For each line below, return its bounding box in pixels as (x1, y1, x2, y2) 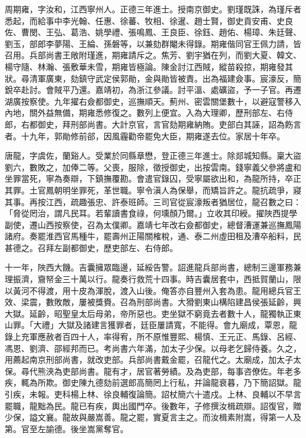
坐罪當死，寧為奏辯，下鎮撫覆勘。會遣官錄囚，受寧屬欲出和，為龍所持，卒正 (5, 172, 301, 185)
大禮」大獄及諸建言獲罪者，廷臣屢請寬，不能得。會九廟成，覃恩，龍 (33, 319, 297, 331)
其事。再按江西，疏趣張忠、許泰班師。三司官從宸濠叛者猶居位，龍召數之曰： (5, 195, 301, 208)
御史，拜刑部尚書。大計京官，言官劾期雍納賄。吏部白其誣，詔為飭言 (37, 118, 301, 130)
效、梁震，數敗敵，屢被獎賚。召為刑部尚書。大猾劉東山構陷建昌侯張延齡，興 (5, 296, 301, 308)
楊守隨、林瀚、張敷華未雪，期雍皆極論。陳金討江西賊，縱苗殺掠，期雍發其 (5, 60, 293, 72)
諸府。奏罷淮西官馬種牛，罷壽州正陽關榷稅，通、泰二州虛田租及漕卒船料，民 (5, 230, 301, 242)
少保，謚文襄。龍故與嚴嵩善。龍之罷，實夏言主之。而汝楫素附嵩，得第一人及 (5, 411, 301, 423)
